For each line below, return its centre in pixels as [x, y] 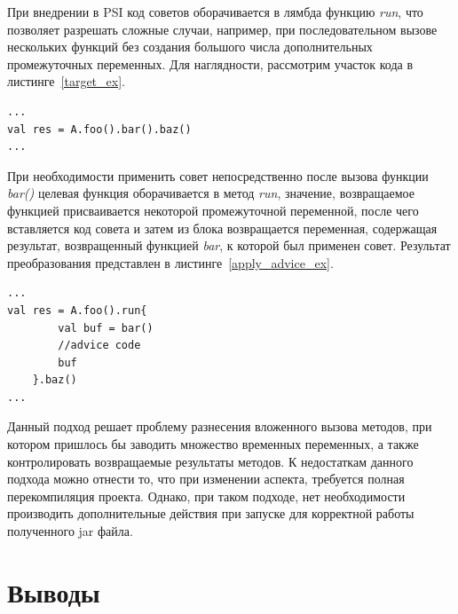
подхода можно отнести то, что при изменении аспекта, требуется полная [206, 479]
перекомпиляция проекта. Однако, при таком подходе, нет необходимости [206, 496]
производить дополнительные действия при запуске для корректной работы [211, 513]
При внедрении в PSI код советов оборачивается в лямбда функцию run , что [215, 12]
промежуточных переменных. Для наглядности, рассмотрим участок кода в [210, 63]
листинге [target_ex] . [66, 81]
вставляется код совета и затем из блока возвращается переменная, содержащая [222, 228]
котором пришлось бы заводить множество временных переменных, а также [213, 444]
